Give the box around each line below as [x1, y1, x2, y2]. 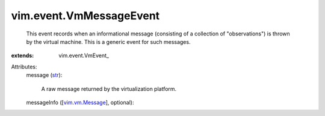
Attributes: [11, 63, 37, 70]
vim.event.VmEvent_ [58, 52, 110, 60]
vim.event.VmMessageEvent [11, 9, 160, 22]
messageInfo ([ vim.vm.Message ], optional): [26, 99, 135, 106]
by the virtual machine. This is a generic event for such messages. [26, 38, 191, 45]
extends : [11, 52, 34, 60]
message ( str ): [26, 72, 63, 79]
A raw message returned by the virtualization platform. [41, 85, 177, 93]
